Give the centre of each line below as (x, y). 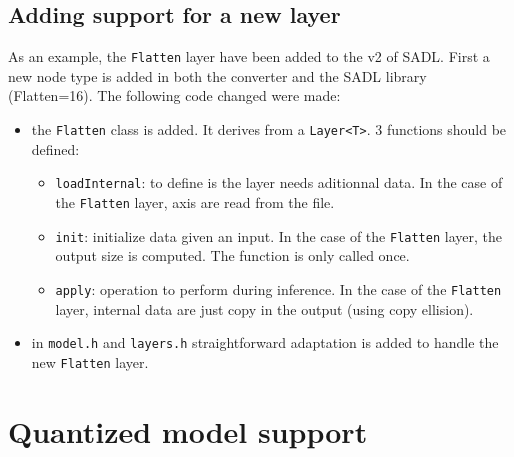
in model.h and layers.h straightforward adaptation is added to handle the (265, 342)
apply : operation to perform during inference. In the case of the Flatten (278, 288)
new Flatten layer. (90, 361)
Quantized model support (188, 430)
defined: (55, 148)
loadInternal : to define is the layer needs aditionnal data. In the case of (279, 182)
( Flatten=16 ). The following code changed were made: (174, 95)
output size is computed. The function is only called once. (232, 255)
